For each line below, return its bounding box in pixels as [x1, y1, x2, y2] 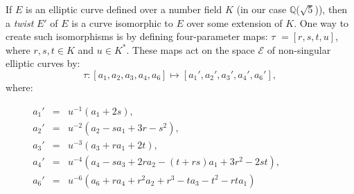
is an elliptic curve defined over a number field [26, 2, 222, 16]
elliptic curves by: [6, 56, 80, 70]
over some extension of [186, 15, 283, 30]
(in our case [236, 2, 287, 16]
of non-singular [267, 42, 331, 57]
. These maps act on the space [126, 42, 255, 57]
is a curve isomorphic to [71, 15, 173, 30]
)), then [315, 2, 348, 16]
